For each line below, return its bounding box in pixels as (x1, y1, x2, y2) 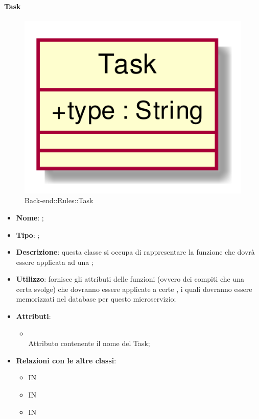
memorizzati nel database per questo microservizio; (16, 293, 176, 304)
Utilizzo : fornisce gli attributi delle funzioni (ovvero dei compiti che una (16, 274, 245, 284)
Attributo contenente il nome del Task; (28, 338, 150, 349)
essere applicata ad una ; (16, 256, 93, 267)
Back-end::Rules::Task (25, 195, 93, 206)
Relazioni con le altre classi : (16, 355, 116, 365)
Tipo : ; (16, 229, 40, 240)
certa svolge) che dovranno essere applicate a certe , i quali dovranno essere (16, 283, 252, 294)
